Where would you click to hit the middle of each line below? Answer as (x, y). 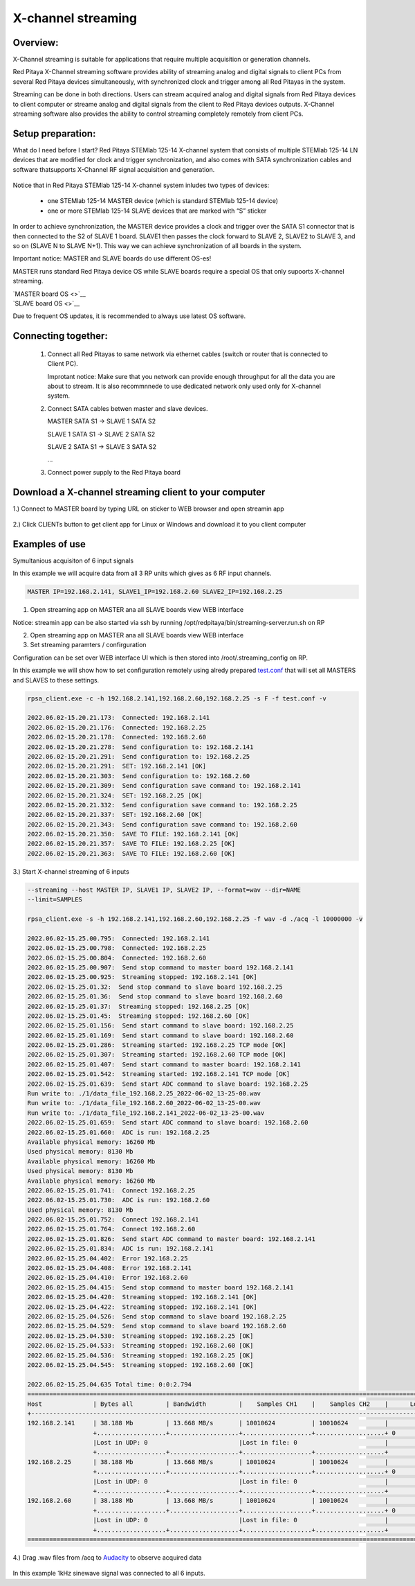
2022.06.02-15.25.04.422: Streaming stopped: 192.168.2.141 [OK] (142, 1307)
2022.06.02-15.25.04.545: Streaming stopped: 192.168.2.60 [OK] (140, 1365)
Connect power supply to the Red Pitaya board (114, 472)
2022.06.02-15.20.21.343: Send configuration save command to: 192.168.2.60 (162, 824)
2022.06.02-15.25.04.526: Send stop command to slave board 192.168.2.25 (157, 1316)
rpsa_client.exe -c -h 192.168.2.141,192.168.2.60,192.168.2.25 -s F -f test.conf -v (177, 698)
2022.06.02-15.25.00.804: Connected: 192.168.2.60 (117, 958)
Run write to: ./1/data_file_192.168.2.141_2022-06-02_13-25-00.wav (146, 1113)
